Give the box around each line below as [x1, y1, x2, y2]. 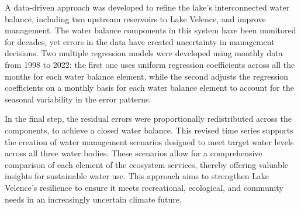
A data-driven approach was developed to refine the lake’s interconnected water [5, 1, 290, 13]
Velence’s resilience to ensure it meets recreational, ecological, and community [5, 181, 283, 193]
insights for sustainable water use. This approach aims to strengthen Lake [5, 170, 269, 182]
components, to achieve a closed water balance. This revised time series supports [5, 124, 293, 136]
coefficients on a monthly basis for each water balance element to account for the [5, 81, 294, 94]
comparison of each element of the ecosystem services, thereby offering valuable [5, 158, 289, 170]
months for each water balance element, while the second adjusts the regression [5, 70, 289, 82]
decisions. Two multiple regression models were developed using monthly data [5, 47, 283, 59]
